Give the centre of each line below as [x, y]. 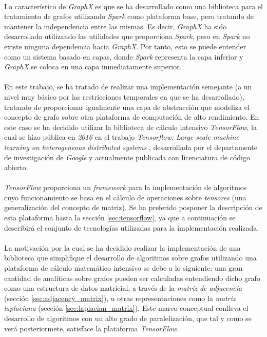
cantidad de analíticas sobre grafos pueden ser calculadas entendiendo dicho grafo [132, 278]
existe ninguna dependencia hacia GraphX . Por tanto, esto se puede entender [125, 46]
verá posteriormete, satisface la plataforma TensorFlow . [92, 328]
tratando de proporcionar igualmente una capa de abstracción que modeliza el [127, 107]
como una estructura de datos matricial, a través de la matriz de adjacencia [123, 288]
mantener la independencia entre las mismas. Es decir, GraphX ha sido [116, 26]
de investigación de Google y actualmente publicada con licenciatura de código [127, 157]
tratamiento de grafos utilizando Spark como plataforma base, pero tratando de [129, 16]
